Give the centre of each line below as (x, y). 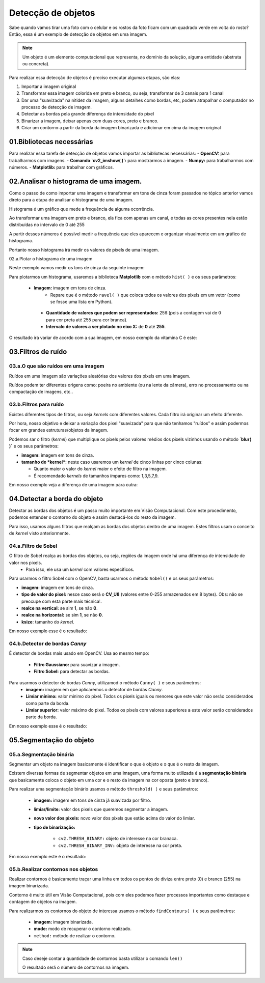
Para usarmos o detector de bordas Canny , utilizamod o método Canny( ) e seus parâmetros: (105, 682)
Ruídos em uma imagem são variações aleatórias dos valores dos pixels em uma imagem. (100, 376)
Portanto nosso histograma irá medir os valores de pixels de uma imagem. (84, 250)
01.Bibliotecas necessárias (51, 142)
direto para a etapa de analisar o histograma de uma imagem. (71, 200)
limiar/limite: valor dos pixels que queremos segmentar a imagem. (101, 809)
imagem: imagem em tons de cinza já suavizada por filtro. (93, 800)
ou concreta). (36, 64)
